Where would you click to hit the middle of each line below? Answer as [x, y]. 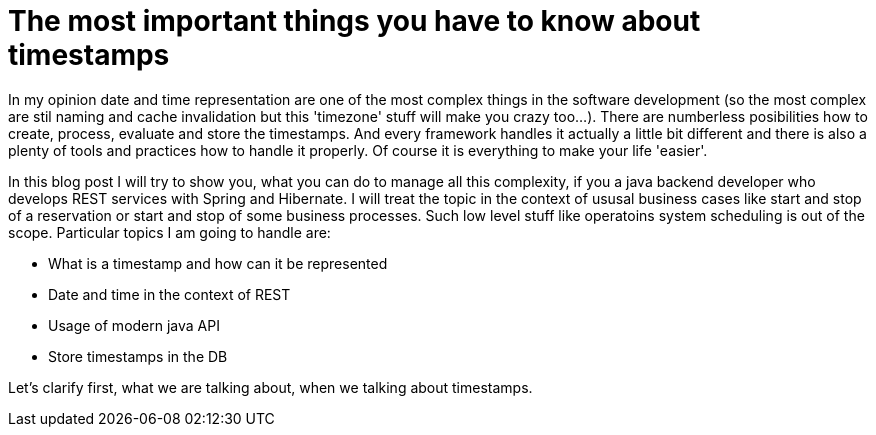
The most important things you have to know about [354, 21]
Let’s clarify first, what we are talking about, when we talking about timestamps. [270, 387]
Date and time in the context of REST [169, 294]
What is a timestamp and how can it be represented [218, 263]
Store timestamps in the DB [138, 356]
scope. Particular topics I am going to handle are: [169, 232]
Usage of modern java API [134, 325]
